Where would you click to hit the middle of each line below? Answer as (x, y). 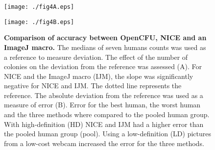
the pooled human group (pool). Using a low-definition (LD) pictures (108, 134)
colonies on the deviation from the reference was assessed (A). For (103, 66)
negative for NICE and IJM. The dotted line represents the (93, 86)
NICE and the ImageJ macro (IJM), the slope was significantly (99, 76)
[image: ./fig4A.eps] (39, 7)
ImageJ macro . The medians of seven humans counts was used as (105, 47)
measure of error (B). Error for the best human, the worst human (102, 105)
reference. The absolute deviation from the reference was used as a (104, 95)
